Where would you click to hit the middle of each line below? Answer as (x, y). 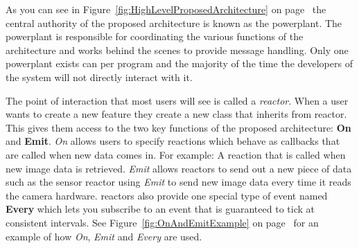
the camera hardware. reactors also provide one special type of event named (167, 195)
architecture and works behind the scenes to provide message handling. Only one (177, 50)
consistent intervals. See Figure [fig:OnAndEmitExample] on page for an (162, 222)
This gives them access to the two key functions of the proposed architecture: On (178, 127)
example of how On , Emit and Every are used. (104, 236)
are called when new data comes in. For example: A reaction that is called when (176, 154)
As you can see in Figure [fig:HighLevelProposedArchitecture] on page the (166, 9)
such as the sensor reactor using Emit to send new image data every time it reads (178, 182)
